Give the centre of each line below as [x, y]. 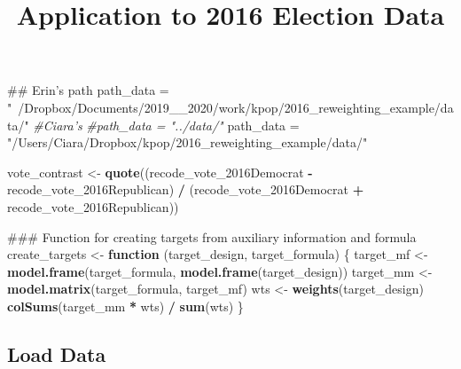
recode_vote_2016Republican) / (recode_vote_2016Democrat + [186, 189]
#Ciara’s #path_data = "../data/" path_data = [166, 125]
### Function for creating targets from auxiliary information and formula [212, 236]
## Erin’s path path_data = [88, 90]
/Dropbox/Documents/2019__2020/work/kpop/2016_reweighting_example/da [236, 107]
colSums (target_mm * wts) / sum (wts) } [125, 306]
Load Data [57, 353]
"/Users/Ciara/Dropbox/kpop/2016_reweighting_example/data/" [188, 142]
